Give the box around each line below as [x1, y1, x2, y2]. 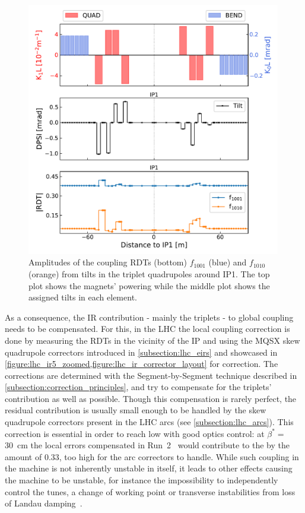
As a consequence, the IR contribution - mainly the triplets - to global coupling [5, 311, 294, 323]
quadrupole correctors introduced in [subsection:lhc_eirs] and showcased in [5, 346, 278, 358]
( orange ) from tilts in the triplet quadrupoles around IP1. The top [28, 267, 270, 280]
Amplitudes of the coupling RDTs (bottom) [28, 256, 187, 268]
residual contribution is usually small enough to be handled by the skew [5, 404, 266, 416]
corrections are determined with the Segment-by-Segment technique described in [5, 369, 297, 381]
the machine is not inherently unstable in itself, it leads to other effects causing [5, 462, 293, 474]
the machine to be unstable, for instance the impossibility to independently [5, 474, 278, 486]
